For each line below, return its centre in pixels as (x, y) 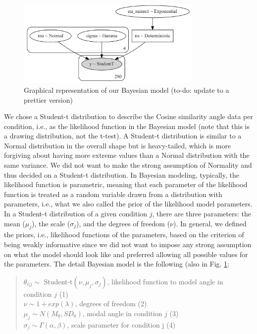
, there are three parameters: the (202, 214)
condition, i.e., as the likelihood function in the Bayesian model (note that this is (127, 126)
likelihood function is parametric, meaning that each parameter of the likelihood (126, 184)
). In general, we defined (210, 223)
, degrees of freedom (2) (111, 303)
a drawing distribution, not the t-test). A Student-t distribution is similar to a (123, 136)
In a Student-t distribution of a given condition (76, 214)
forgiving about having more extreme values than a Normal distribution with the (127, 155)
